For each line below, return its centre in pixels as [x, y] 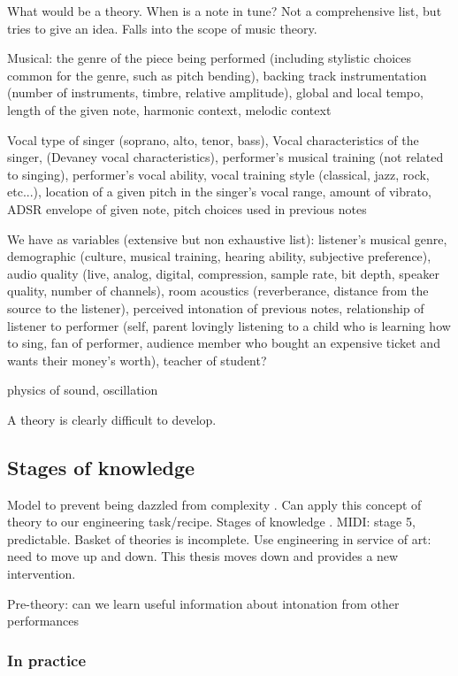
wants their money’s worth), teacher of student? [137, 360]
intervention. [42, 574]
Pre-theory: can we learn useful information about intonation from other [203, 603]
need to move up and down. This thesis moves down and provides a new [203, 556]
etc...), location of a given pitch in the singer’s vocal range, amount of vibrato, [219, 192]
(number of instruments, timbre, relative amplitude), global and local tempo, [215, 92]
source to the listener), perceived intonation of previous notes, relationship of [216, 307]
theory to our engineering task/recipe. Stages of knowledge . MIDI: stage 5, [211, 522]
